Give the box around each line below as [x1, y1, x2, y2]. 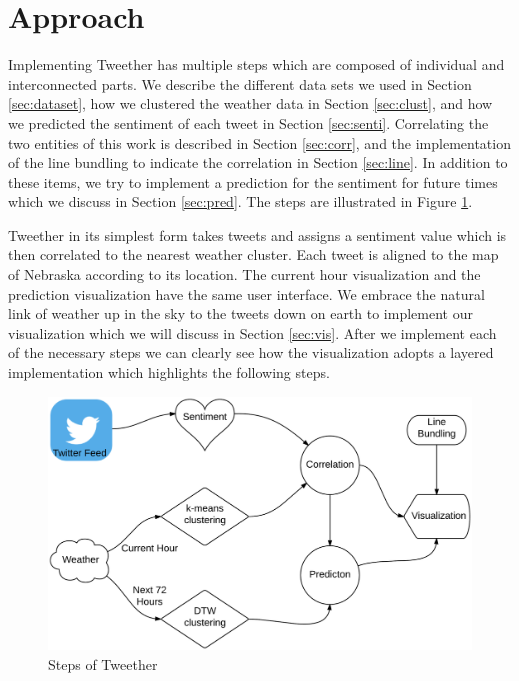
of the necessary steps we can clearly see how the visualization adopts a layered [8, 342, 494, 363]
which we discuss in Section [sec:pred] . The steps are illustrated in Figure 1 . [8, 191, 473, 212]
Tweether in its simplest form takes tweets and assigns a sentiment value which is [8, 224, 507, 245]
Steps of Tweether [48, 654, 158, 675]
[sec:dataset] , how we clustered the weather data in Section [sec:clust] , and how [8, 93, 493, 114]
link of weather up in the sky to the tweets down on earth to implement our [8, 303, 473, 324]
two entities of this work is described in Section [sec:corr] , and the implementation [8, 132, 511, 153]
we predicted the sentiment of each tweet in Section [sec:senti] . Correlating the [8, 112, 489, 133]
